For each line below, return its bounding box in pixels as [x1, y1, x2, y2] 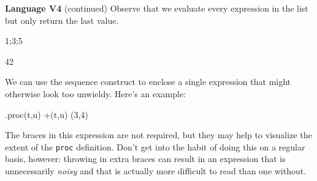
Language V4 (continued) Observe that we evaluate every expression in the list [5, 2, 308, 14]
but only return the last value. [5, 13, 119, 26]
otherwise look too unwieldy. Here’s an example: [5, 87, 186, 100]
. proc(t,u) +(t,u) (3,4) [5, 108, 88, 120]
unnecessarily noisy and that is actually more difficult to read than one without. [5, 164, 307, 177]
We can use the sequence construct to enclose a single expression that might [5, 75, 291, 88]
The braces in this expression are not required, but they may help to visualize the [5, 128, 312, 141]
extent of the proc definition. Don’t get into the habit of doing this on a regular [5, 140, 305, 153]
